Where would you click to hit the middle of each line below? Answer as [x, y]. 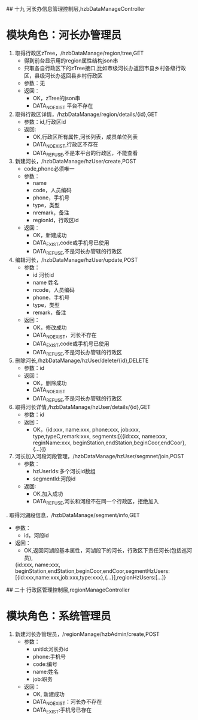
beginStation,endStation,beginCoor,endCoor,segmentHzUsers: [92, 571]
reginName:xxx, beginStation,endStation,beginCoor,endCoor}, [109, 443]
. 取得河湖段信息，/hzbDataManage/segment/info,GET [73, 515]
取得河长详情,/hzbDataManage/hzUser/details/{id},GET [83, 407]
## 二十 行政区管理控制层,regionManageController [68, 590]
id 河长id [43, 274]
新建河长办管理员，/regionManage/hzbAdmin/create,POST [87, 634]
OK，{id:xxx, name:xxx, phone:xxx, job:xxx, [86, 429]
